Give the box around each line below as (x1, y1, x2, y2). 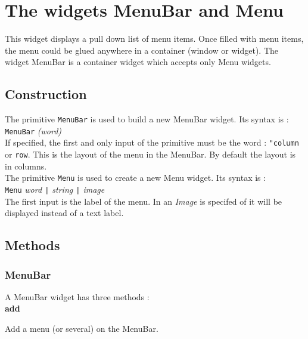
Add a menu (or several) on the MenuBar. (5, 322, 158, 335)
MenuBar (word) (5, 124, 62, 137)
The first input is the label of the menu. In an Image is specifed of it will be (5, 195, 282, 207)
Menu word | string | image (5, 183, 105, 195)
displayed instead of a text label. (5, 207, 124, 219)
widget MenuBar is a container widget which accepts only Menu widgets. (5, 56, 271, 68)
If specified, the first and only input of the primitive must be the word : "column (5, 136, 299, 149)
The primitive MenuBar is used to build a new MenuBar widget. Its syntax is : (5, 113, 289, 125)
